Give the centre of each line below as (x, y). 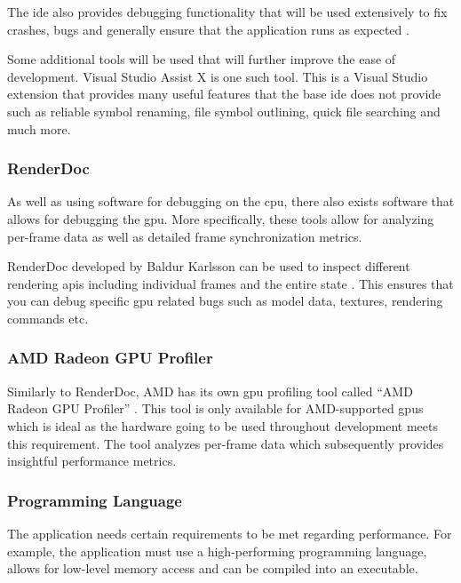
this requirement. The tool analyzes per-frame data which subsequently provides (226, 443)
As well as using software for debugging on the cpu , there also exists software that (231, 201)
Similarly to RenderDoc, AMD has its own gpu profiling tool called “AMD (210, 391)
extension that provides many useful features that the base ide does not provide (224, 94)
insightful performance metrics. (92, 461)
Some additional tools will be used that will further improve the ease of (202, 59)
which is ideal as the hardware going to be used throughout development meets (223, 425)
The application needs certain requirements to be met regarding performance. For (230, 533)
